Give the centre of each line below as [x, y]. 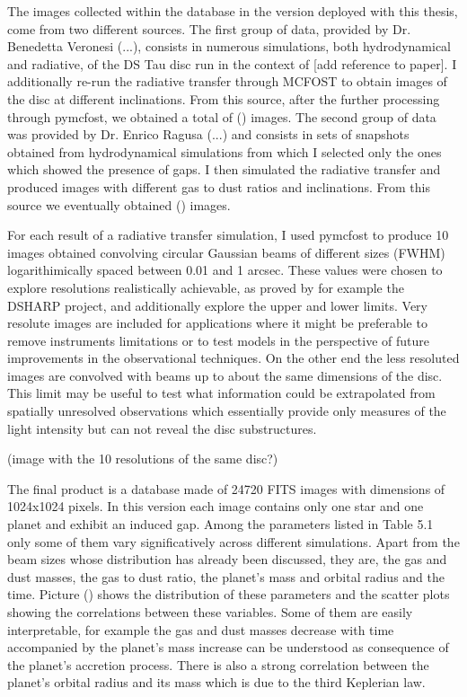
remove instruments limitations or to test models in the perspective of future [219, 340]
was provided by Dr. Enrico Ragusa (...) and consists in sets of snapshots [208, 134]
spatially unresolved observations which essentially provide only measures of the [227, 411]
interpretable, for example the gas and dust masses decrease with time [201, 629]
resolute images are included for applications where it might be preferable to [217, 323]
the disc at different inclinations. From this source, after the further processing [224, 98]
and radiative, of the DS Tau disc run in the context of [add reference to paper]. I [232, 63]
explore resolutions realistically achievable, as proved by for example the [206, 287]
